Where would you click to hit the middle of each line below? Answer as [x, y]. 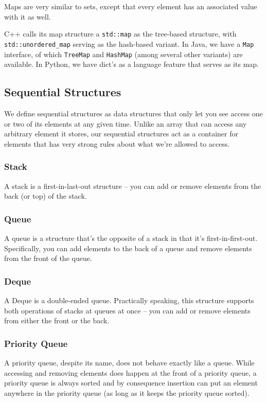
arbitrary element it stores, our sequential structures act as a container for [121, 134]
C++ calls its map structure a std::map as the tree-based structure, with [120, 34]
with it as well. [28, 16]
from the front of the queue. [48, 258]
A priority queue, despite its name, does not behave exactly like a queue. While [129, 362]
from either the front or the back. [57, 320]
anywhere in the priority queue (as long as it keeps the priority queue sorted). [127, 392]
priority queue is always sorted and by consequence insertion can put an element [131, 383]
